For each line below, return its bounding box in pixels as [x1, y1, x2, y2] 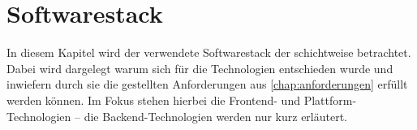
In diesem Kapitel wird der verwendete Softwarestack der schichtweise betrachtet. [6, 44, 411, 61]
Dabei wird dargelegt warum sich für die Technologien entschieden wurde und [6, 59, 393, 76]
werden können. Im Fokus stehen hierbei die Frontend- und [6, 91, 300, 108]
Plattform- [303, 91, 357, 108]
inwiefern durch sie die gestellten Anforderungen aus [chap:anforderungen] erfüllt [6, 76, 408, 93]
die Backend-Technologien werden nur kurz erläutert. [84, 107, 347, 124]
